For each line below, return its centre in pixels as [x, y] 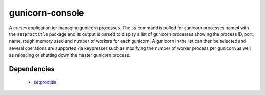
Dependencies [32, 69]
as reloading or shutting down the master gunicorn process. [70, 55]
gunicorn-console [47, 13]
